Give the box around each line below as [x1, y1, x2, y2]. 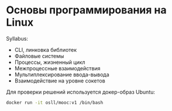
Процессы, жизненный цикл [14, 59, 85, 66]
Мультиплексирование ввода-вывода [14, 71, 109, 78]
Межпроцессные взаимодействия [14, 65, 101, 71]
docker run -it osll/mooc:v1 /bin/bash [6, 99, 104, 105]
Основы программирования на [6, 3, 167, 17]
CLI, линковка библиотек [14, 46, 77, 53]
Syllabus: [6, 35, 28, 42]
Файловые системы [14, 52, 64, 59]
